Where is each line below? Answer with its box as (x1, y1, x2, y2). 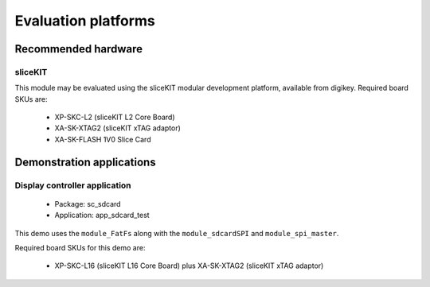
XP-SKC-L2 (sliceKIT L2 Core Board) (54, 112, 175, 122)
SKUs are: (14, 94, 48, 103)
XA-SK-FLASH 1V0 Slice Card (54, 134, 151, 144)
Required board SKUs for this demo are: (14, 243, 146, 253)
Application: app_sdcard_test (54, 211, 150, 220)
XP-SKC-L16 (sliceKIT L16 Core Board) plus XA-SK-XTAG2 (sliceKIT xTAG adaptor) (54, 261, 324, 270)
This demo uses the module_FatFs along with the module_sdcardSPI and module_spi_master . (14, 228, 339, 238)
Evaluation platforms (14, 12, 155, 29)
